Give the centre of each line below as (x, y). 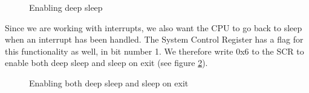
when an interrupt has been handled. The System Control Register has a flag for (154, 39)
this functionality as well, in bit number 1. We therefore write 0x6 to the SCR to (154, 51)
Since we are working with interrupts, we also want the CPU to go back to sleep (154, 27)
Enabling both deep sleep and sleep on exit (109, 82)
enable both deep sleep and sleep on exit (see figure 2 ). (106, 63)
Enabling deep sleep (66, 7)
